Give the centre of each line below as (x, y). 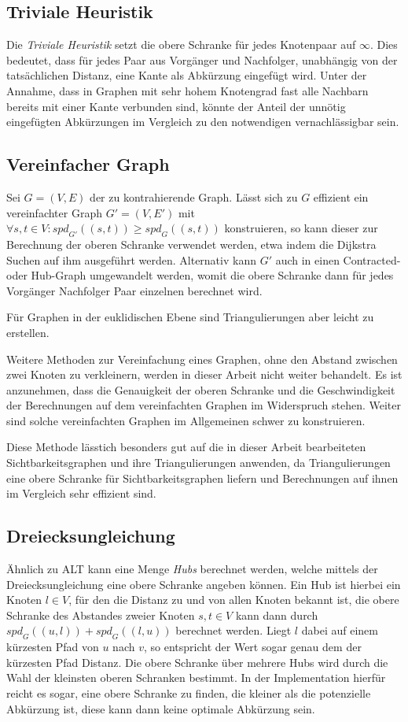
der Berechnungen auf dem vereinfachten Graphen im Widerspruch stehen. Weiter (204, 405)
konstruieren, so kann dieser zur (301, 228)
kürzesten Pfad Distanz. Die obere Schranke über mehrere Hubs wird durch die (197, 662)
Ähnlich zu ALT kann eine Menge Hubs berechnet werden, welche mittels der (192, 569)
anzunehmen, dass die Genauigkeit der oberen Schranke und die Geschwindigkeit (201, 389)
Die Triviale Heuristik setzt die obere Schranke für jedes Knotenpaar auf (181, 44)
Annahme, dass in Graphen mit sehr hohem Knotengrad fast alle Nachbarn (187, 90)
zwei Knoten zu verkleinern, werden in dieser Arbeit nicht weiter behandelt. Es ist (204, 374)
